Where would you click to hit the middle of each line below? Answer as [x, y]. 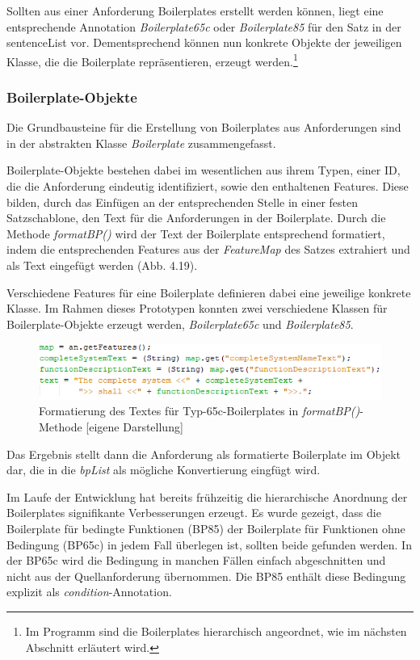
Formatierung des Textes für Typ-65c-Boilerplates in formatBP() [199, 411]
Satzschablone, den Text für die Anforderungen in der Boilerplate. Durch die [196, 218]
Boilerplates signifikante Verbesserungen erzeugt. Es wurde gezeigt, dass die [194, 513]
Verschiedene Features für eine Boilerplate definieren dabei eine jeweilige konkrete [209, 292]
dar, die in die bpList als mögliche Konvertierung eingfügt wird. [164, 470]
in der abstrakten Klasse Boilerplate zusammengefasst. [141, 143]
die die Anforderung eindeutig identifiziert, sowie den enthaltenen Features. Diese [208, 186]
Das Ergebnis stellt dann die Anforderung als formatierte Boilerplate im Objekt [204, 454]
